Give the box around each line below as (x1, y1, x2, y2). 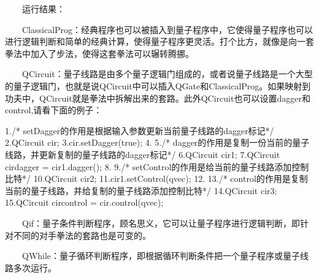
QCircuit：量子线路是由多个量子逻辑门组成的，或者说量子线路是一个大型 (22, 67, 313, 80)
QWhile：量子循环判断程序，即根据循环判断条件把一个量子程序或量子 (22, 249, 301, 262)
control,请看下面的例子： (5, 103, 102, 116)
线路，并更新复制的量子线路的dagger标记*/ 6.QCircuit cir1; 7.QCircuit (5, 148, 280, 160)
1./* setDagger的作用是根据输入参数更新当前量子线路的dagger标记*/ (5, 124, 274, 137)
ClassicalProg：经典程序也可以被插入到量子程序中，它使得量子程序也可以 (22, 23, 313, 36)
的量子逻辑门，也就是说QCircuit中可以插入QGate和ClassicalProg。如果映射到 (5, 79, 311, 92)
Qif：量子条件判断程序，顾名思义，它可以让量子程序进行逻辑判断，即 (22, 216, 301, 229)
